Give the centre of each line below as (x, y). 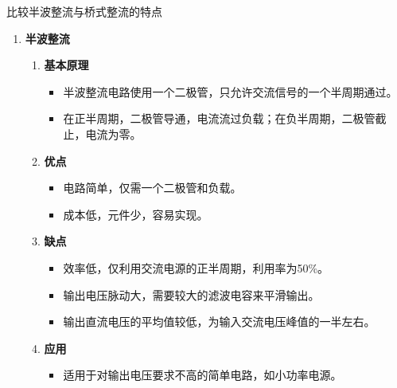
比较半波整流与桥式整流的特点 (84, 11)
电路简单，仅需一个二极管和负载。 (152, 188)
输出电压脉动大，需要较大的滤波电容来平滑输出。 (191, 294)
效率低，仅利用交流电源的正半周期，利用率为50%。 (196, 267)
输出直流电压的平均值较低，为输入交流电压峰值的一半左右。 (219, 321)
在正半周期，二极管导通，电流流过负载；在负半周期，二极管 (219, 118)
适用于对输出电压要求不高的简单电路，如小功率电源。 (202, 375)
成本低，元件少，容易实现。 (136, 214)
